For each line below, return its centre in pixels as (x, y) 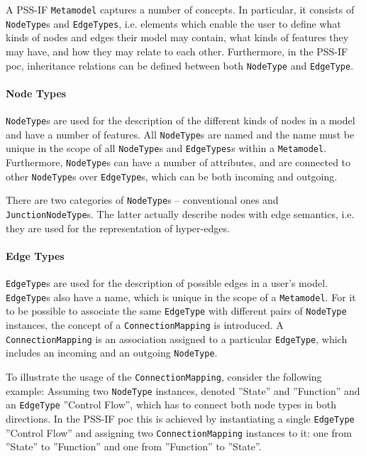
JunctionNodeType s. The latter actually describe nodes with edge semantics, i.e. (180, 213)
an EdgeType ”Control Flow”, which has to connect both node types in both (171, 405)
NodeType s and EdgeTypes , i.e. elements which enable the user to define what (173, 23)
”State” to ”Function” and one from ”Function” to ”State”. (134, 446)
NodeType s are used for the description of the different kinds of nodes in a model (181, 120)
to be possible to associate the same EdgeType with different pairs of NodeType (176, 311)
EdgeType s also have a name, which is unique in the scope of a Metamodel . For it (181, 297)
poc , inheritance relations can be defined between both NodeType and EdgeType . (180, 65)
